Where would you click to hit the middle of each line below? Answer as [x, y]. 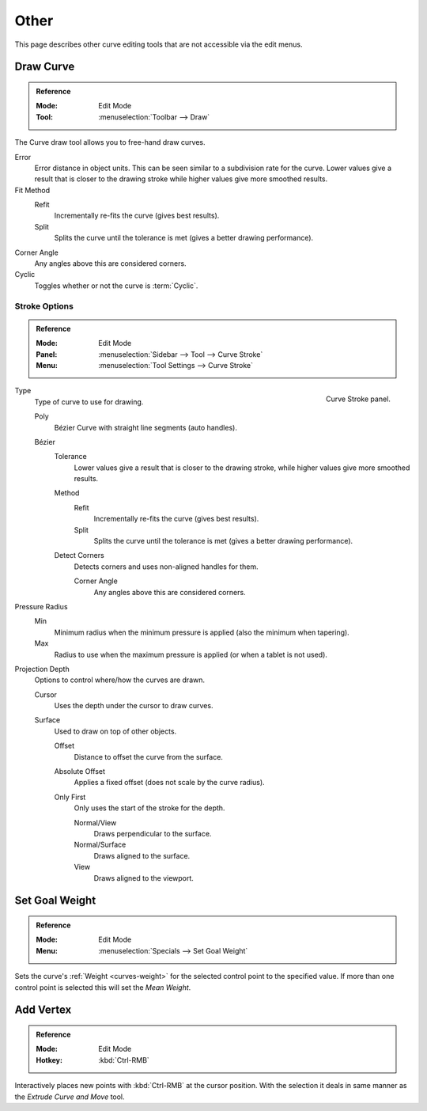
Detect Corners [79, 555]
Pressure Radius [41, 606]
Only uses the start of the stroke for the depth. [149, 808]
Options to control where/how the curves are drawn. [120, 680]
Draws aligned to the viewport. [144, 878]
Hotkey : [49, 1060]
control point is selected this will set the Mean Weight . [103, 987]
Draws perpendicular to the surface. [153, 834]
